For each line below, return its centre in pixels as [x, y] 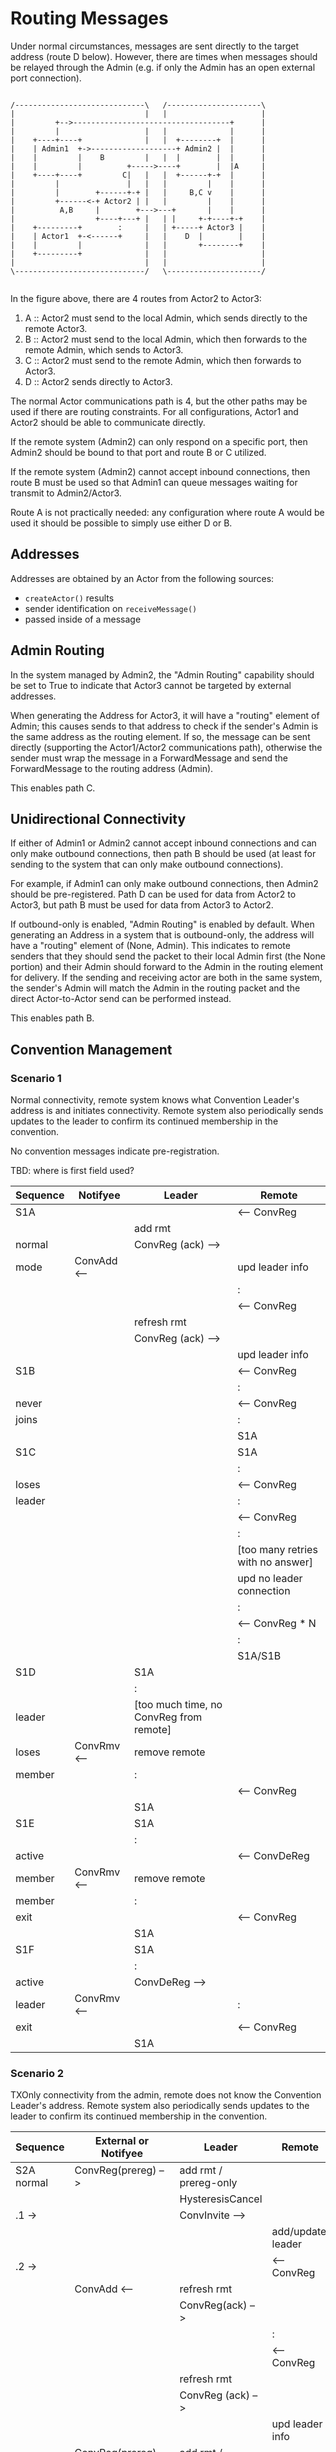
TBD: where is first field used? [72, 1171]
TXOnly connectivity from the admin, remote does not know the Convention [166, 2095]
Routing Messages [89, 18]
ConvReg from [168, 1717]
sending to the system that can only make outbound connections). [147, 864]
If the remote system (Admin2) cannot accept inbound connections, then [160, 471]
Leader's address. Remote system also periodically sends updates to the [160, 2106]
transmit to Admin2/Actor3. [66, 493]
